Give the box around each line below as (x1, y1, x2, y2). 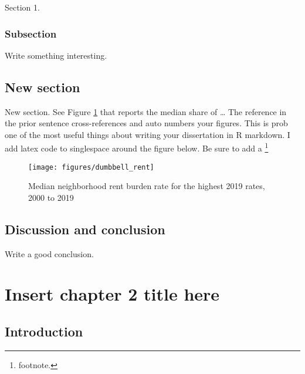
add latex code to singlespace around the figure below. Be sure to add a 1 (5, 140, 269, 154)
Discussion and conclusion (5, 220, 165, 238)
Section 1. (5, 1, 40, 13)
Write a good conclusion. (5, 247, 94, 260)
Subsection (5, 26, 57, 41)
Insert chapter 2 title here (5, 282, 220, 306)
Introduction (5, 322, 83, 341)
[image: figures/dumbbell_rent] (28, 163, 154, 171)
